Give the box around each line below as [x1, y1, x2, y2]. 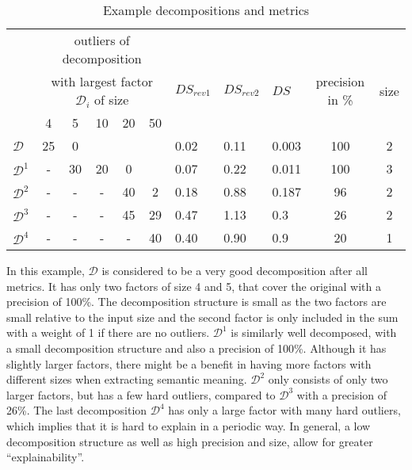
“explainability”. [6, 449, 85, 465]
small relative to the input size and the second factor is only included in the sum [6, 308, 399, 325]
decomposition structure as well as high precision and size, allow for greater [6, 433, 373, 449]
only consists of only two [268, 371, 388, 388]
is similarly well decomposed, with [231, 324, 397, 341]
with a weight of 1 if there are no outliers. [6, 324, 210, 341]
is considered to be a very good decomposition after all [101, 262, 368, 278]
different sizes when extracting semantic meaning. [6, 371, 247, 388]
